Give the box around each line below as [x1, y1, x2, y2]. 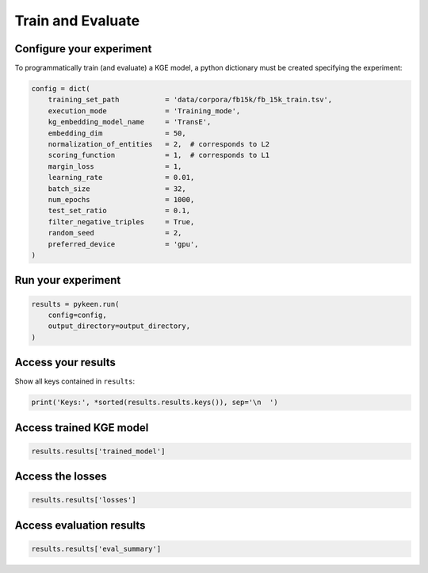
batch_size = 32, [48, 184, 186, 193]
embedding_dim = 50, [48, 128, 186, 138]
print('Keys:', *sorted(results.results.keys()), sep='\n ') [31, 398, 278, 407]
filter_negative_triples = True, [48, 217, 195, 226]
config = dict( [31, 84, 90, 94]
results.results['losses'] [31, 495, 136, 505]
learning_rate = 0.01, [48, 173, 195, 182]
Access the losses [14, 470, 107, 483]
